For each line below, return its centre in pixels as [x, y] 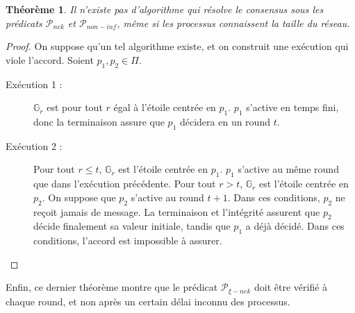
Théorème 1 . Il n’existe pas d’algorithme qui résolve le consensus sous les [165, 9]
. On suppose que [79, 197]
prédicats [24, 23]
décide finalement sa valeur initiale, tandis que [132, 226]
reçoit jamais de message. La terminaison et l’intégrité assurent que [177, 211]
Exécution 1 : [34, 84]
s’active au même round [288, 169]
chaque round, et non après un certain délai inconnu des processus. [148, 301]
